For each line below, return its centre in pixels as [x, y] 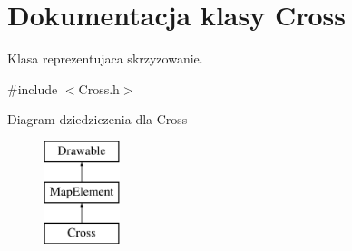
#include [33, 88]
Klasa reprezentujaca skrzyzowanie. [105, 58]
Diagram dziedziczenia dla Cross [98, 119]
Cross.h [99, 88]
